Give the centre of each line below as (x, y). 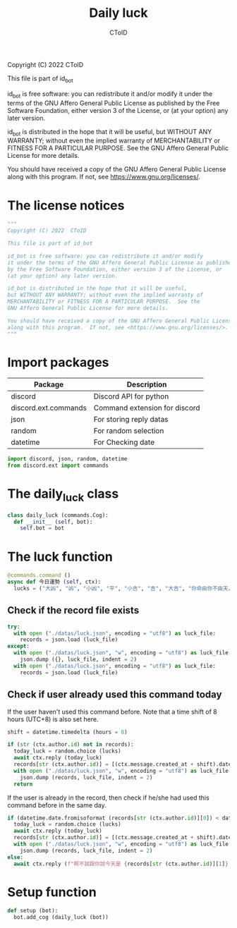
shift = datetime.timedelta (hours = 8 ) (68, 732)
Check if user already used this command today (115, 695)
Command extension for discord (147, 408)
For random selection (129, 431)
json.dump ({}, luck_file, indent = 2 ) (79, 660)
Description (147, 384)
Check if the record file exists (73, 610)
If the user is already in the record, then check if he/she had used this (108, 798)
